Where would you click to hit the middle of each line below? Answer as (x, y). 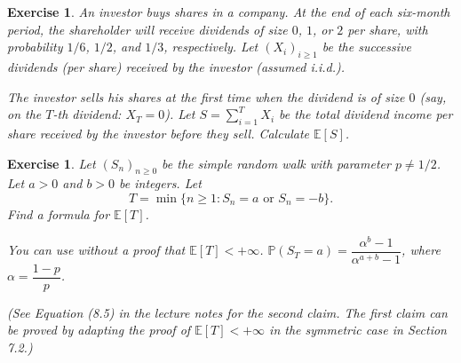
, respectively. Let (211, 47)
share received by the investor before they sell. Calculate (158, 133)
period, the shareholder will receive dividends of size (147, 29)
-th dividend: (87, 114)
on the (24, 114)
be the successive (366, 47)
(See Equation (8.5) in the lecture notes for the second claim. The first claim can (227, 312)
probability (35, 47)
